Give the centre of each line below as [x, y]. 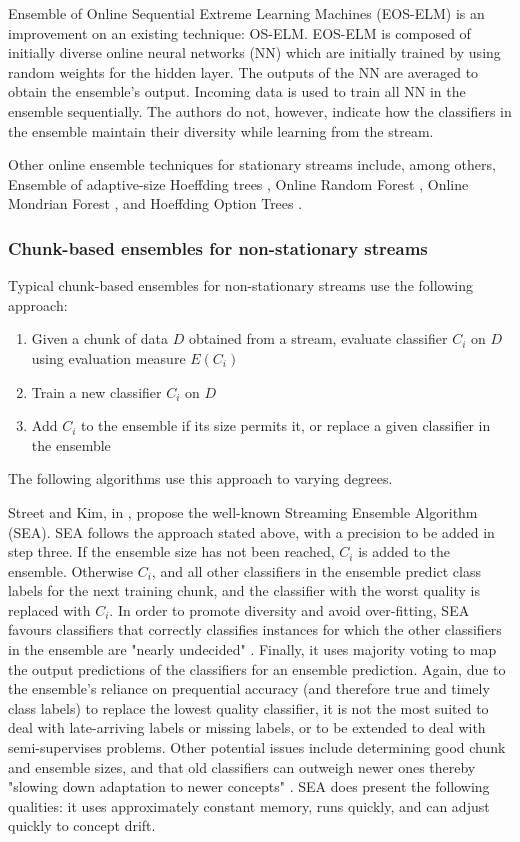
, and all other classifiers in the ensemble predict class [316, 570]
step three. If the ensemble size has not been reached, [171, 551]
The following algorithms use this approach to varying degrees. [200, 478]
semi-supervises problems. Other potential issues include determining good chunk [257, 747]
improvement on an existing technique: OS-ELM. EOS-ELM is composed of [239, 32]
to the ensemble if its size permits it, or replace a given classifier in [285, 425]
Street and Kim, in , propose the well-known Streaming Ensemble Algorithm [243, 511]
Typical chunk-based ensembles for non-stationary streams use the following [240, 285]
